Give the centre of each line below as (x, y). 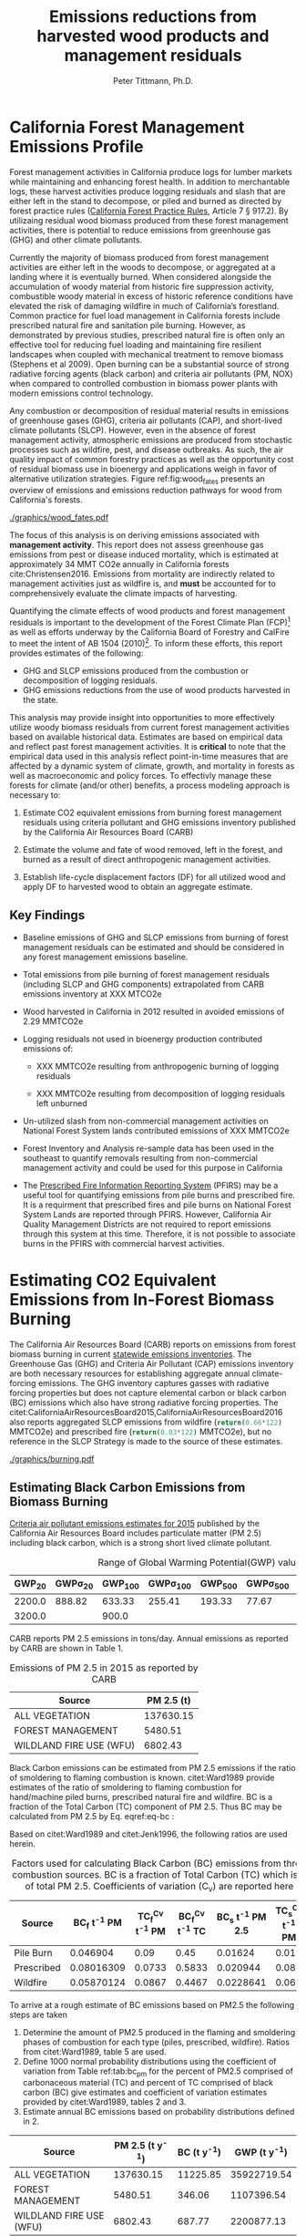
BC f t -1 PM (98, 1923)
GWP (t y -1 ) (261, 2152)
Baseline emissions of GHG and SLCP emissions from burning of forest (155, 937)
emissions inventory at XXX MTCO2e (92, 994)
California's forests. (46, 500)
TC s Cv (289, 1910)
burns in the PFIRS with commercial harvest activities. (123, 1243)
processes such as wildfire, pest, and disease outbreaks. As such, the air (147, 450)
